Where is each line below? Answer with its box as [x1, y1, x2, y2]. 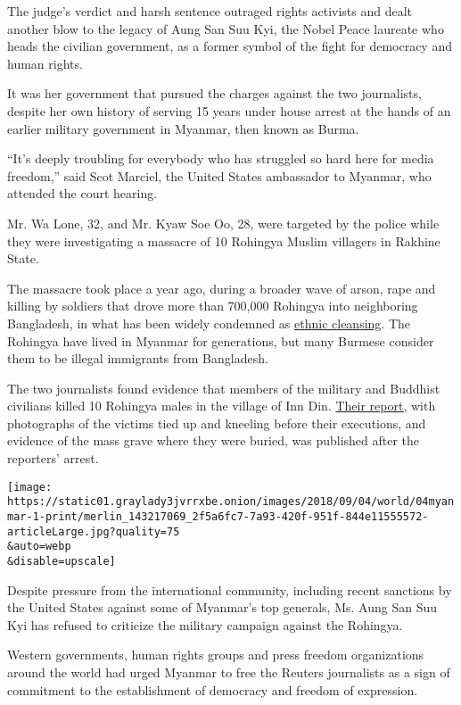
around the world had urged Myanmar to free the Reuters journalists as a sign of [7, 662, 450, 681]
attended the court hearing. [7, 184, 158, 203]
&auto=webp [7, 540, 71, 553]
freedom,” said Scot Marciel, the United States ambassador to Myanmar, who [7, 166, 432, 185]
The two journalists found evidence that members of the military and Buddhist [7, 378, 440, 397]
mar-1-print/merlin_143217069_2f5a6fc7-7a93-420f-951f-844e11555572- [7, 510, 429, 523]
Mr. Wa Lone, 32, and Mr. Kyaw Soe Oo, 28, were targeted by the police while [7, 213, 440, 232]
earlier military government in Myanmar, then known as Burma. [7, 119, 359, 137]
